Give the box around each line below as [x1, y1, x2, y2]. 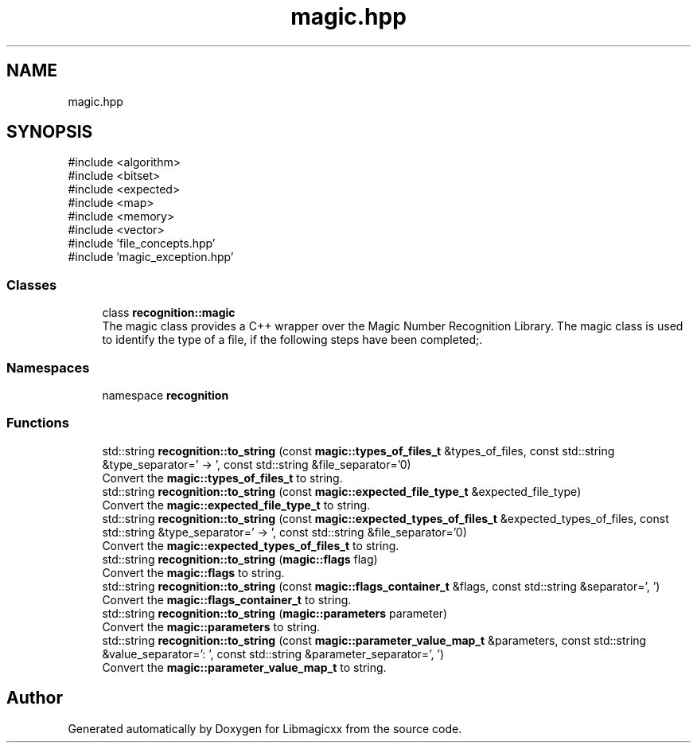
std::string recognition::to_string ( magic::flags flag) [102, 552, 378, 566]
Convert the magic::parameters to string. [102, 619, 321, 634]
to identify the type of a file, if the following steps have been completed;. [102, 333, 483, 347]
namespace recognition [102, 388, 229, 402]
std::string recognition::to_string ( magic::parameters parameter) [102, 606, 448, 620]
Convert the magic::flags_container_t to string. [102, 592, 352, 607]
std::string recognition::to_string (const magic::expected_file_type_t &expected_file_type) [102, 484, 582, 498]
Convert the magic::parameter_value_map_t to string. [102, 660, 387, 674]
